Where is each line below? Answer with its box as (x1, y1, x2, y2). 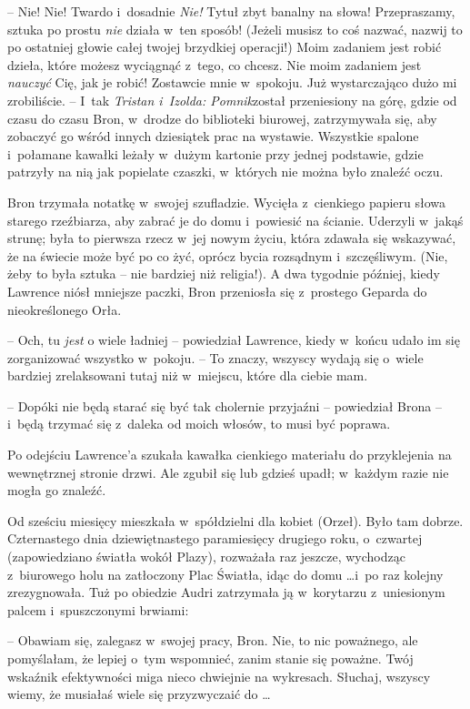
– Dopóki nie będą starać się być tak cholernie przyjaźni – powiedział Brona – (7, 396, 442, 415)
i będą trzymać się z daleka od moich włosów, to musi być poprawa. (7, 414, 391, 433)
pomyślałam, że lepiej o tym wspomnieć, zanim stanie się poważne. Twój (7, 649, 414, 667)
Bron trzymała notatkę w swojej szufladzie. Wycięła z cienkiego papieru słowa (7, 192, 446, 211)
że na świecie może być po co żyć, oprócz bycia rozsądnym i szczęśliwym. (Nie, (7, 246, 448, 265)
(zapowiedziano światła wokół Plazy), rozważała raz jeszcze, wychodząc (7, 547, 405, 566)
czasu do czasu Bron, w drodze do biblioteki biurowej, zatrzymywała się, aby (7, 108, 437, 127)
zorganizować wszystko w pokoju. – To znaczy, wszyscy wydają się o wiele (7, 348, 424, 367)
